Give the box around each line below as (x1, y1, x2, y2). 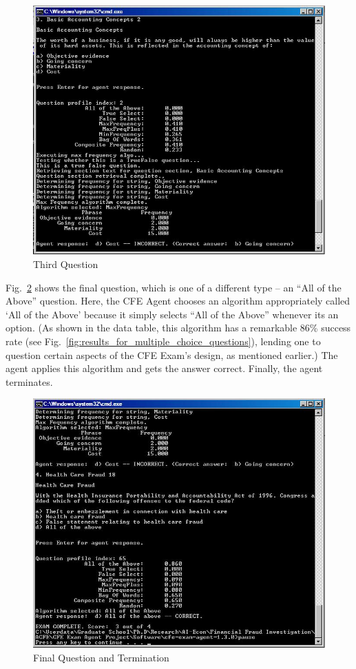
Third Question (33, 257, 98, 271)
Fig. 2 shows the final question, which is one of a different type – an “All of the (6, 280, 342, 294)
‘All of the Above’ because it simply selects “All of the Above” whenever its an (6, 307, 339, 321)
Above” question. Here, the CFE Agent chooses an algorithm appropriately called (6, 294, 350, 308)
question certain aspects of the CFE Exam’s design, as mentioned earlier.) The (6, 347, 338, 362)
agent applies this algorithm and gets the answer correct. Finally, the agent (6, 361, 323, 375)
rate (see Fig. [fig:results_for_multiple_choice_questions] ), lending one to (6, 334, 321, 348)
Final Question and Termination (33, 650, 169, 664)
